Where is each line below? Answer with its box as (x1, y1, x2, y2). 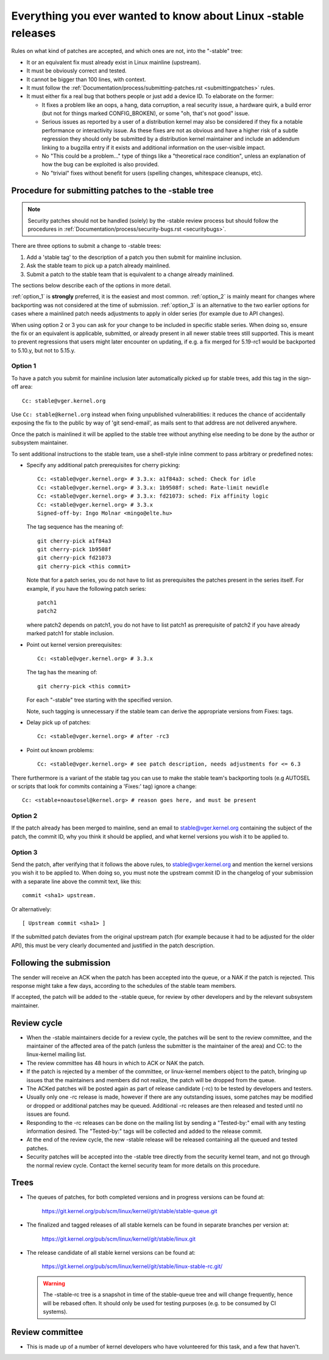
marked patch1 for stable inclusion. (26, 630, 115, 637)
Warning (43, 1280, 65, 1287)
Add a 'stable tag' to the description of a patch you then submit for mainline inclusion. (26, 253, 242, 261)
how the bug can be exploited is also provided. (41, 161, 160, 168)
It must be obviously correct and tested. (26, 67, 127, 74)
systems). (43, 1308, 68, 1315)
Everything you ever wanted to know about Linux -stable (11, 9, 304, 23)
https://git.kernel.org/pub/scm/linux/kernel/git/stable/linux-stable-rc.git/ (41, 1263, 223, 1270)
